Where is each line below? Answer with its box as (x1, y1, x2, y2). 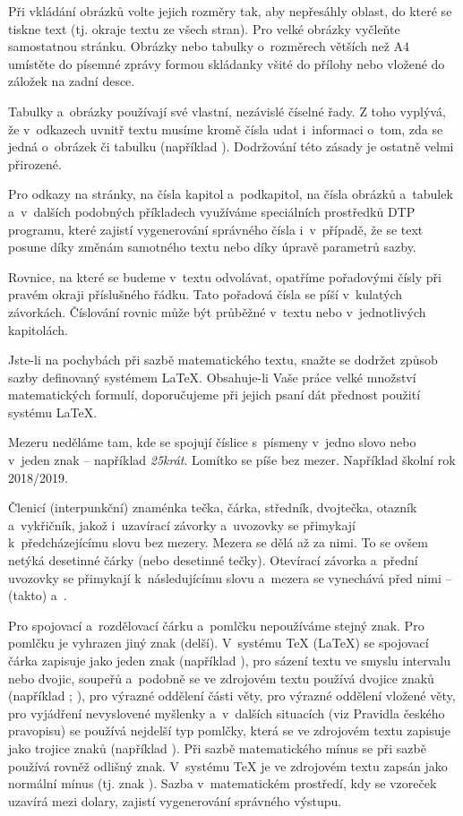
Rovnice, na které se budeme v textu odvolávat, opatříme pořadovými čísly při (8, 267, 442, 286)
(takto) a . (8, 586, 67, 605)
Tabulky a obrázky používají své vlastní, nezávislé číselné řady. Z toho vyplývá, (8, 101, 446, 120)
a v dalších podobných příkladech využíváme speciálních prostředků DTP (8, 202, 416, 220)
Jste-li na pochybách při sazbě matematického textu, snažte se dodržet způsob (8, 350, 438, 369)
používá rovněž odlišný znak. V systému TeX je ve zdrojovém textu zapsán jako (8, 756, 448, 775)
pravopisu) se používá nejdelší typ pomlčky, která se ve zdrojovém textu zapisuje (8, 721, 450, 740)
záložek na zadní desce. (8, 72, 135, 90)
